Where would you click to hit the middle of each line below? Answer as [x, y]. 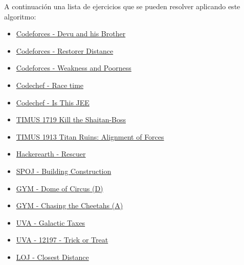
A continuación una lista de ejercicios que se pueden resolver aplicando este [122, 6]
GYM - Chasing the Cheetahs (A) [70, 205]
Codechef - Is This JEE [53, 102]
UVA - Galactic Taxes [51, 222]
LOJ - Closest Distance [52, 257]
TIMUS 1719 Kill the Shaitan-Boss [71, 119]
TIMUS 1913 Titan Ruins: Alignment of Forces [90, 136]
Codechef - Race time [50, 85]
